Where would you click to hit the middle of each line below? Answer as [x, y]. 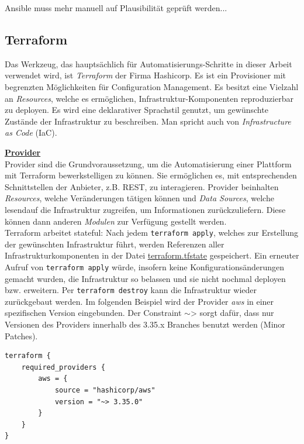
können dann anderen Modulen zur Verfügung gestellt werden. [116, 221]
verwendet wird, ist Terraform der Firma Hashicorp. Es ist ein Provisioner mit [145, 75]
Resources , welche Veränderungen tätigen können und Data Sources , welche [139, 198]
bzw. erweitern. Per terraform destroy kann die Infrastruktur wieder [131, 290]
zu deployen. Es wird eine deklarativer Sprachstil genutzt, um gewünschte [137, 110]
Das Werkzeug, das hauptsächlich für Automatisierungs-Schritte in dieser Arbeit [148, 63]
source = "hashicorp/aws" [105, 390]
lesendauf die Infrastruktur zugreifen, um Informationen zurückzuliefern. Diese [145, 209]
